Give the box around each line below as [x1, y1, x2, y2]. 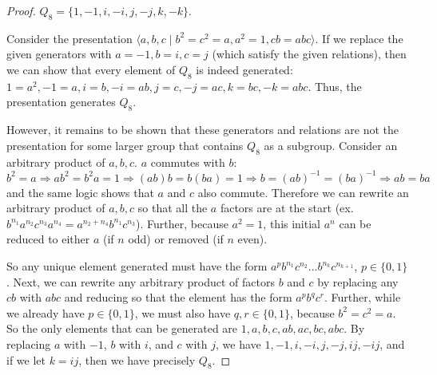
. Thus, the [308, 77, 362, 94]
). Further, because [136, 215, 228, 231]
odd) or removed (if [128, 231, 224, 247]
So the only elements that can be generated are [6, 320, 238, 337]
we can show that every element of [6, 61, 176, 77]
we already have [6, 304, 85, 321]
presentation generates [6, 93, 116, 110]
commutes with [150, 153, 225, 170]
